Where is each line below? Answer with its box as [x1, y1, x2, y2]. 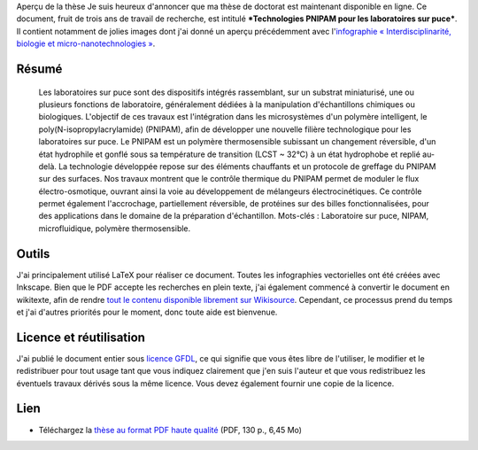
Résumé [16, 61, 63, 76]
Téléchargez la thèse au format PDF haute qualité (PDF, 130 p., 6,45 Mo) [38, 424, 303, 435]
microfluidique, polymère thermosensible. [38, 222, 191, 234]
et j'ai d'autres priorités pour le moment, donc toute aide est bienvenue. [16, 306, 278, 317]
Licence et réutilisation [16, 330, 146, 345]
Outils [16, 246, 50, 261]
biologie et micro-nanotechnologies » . [16, 38, 156, 49]
